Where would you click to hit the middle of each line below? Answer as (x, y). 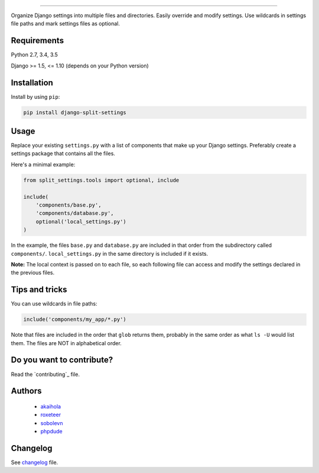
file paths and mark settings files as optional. (66, 24)
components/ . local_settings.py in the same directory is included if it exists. (110, 253)
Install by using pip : (35, 96)
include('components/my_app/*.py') (75, 319)
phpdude (52, 432)
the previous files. (33, 273)
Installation (32, 83)
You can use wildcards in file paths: (54, 304)
